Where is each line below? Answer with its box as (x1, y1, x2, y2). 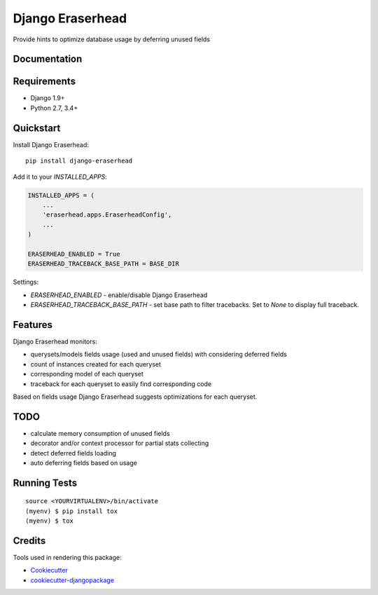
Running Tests (13, 477, 77, 488)
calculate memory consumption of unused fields (30, 429, 171, 437)
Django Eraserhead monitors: (13, 337, 97, 346)
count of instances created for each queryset (30, 360, 161, 368)
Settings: (13, 278, 38, 287)
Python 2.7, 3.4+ (30, 104, 78, 112)
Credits (13, 535, 46, 547)
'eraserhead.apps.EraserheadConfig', (42, 211, 172, 219)
